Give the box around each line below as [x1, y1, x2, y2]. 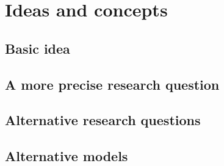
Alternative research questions [5, 110, 201, 129]
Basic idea [5, 38, 70, 57]
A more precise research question [5, 74, 220, 93]
